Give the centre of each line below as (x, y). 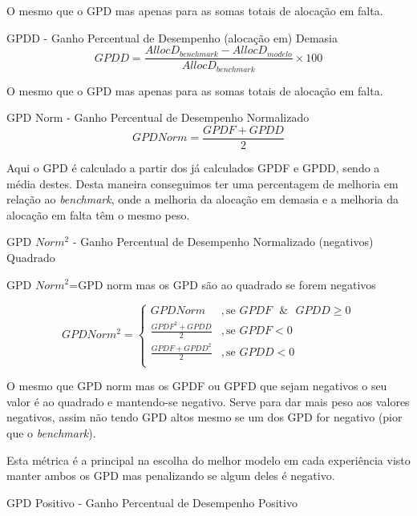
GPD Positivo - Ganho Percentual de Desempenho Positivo (152, 502)
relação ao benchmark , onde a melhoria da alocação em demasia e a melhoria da (203, 199)
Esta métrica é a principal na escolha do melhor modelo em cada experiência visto (208, 460)
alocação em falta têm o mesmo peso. (98, 214)
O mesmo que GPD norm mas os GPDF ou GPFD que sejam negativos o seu (197, 386)
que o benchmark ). (51, 432)
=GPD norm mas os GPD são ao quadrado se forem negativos (223, 284)
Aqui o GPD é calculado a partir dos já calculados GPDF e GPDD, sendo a (193, 167)
